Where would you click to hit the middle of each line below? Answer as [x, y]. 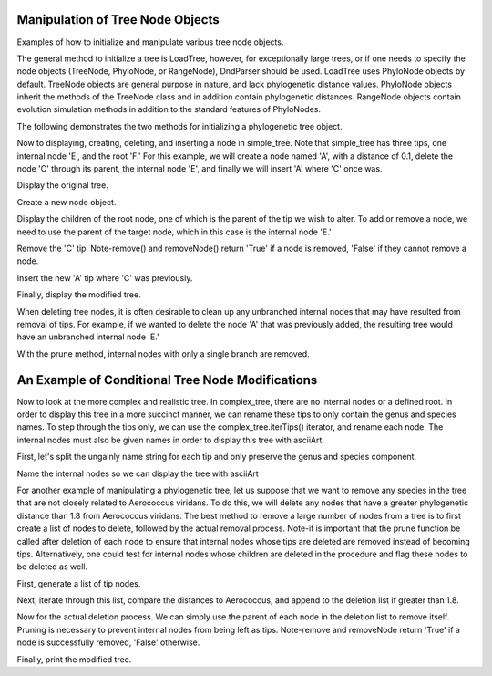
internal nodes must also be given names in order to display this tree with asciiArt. [171, 440]
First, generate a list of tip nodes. [79, 583]
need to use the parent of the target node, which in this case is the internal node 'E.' [174, 232]
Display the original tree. [62, 185]
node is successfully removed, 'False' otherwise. [108, 642]
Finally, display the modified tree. [79, 295]
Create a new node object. [67, 202]
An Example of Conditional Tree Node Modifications [167, 380]
